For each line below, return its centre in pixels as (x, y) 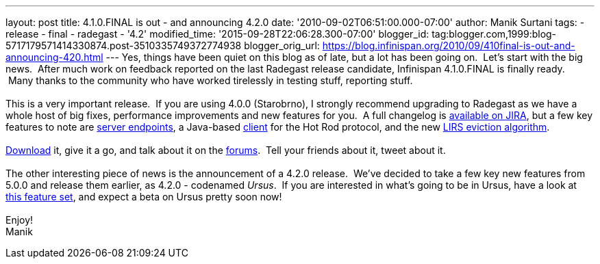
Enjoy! (20, 220)
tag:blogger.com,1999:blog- (494, 34)
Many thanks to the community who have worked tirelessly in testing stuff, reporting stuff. (210, 80)
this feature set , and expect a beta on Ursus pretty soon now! (144, 197)
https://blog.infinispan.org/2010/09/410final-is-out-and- (449, 45)
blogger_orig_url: (282, 45)
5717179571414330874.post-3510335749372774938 (124, 45)
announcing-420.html (54, 57)
